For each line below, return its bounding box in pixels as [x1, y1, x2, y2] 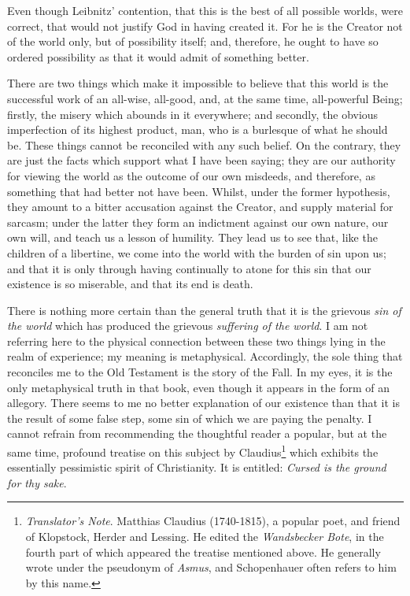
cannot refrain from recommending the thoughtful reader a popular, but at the [7, 425, 387, 442]
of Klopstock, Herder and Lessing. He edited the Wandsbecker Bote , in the [25, 528, 384, 545]
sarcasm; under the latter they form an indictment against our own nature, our [7, 213, 389, 230]
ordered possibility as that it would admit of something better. [7, 48, 309, 65]
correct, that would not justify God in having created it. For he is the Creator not [7, 17, 403, 34]
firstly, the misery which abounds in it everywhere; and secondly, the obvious [7, 106, 379, 122]
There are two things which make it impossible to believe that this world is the [7, 75, 389, 91]
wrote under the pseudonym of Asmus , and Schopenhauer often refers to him [25, 559, 397, 576]
